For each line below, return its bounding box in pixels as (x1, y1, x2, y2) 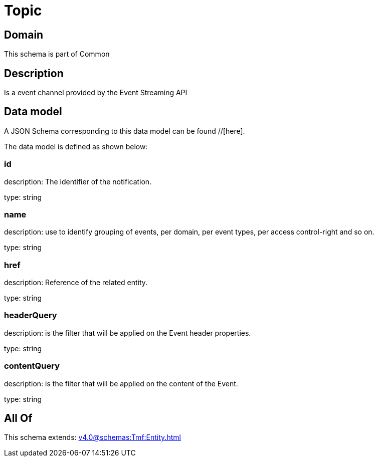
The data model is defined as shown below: (4, 142, 148, 151)
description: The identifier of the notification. (4, 177, 152, 186)
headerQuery (4, 310, 57, 321)
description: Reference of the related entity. (4, 278, 148, 287)
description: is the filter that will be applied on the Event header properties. (4, 328, 251, 337)
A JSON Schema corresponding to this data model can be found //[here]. (4, 126, 245, 135)
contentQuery (4, 361, 60, 371)
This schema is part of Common (4, 50, 110, 59)
